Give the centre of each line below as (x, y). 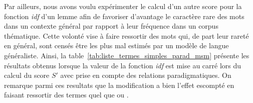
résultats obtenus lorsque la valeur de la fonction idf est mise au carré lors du (123, 65)
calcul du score (27, 75)
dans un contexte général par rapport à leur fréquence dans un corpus (111, 26)
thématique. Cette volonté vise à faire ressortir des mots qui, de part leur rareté (126, 35)
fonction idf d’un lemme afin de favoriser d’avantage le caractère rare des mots (124, 16)
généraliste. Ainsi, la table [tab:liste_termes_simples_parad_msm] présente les (127, 55)
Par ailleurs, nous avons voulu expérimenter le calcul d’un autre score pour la (123, 6)
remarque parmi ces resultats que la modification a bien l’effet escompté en (119, 85)
